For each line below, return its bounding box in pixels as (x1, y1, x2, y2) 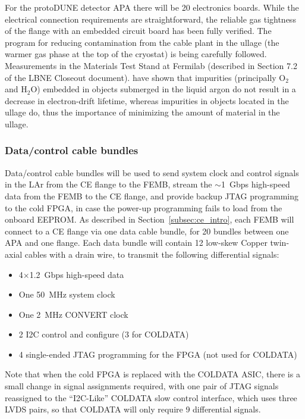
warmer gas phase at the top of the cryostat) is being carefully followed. (5, 48, 267, 60)
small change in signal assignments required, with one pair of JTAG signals (5, 380, 279, 392)
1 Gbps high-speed (221, 178, 290, 190)
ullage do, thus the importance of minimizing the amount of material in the (5, 106, 280, 118)
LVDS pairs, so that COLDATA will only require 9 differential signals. (5, 403, 261, 415)
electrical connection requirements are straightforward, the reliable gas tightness (5, 12, 296, 25)
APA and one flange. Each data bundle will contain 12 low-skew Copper (5, 236, 268, 249)
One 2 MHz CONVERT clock (18, 308, 128, 320)
